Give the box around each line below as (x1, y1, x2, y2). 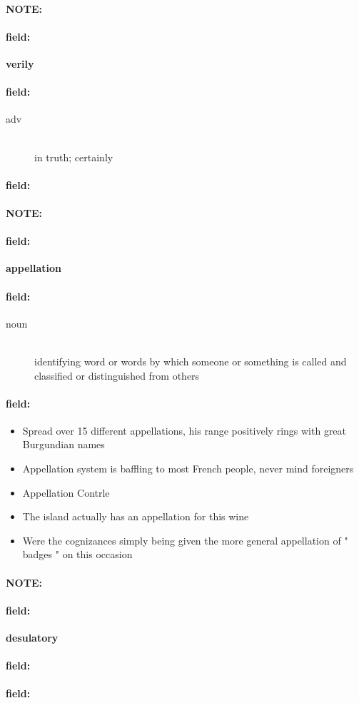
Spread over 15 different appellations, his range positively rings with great (22, 423, 347, 438)
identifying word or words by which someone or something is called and (34, 353, 347, 368)
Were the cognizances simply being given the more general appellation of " (22, 532, 348, 547)
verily (6, 56, 34, 71)
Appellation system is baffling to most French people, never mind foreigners (22, 461, 354, 476)
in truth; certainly (34, 149, 113, 164)
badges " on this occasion (22, 547, 133, 562)
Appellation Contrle (22, 485, 110, 500)
